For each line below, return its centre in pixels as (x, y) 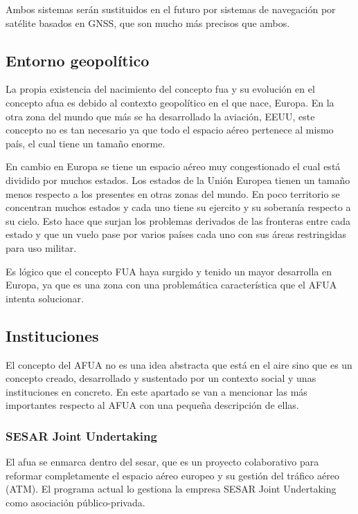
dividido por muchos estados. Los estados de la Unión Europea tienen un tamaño (178, 180)
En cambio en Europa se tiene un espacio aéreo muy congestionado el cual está (173, 166)
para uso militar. (41, 247)
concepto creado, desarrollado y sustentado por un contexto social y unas (161, 378)
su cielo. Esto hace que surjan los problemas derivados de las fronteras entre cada (178, 220)
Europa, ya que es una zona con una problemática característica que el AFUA (171, 285)
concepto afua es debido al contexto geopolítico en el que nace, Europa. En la (170, 102)
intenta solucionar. (45, 298)
